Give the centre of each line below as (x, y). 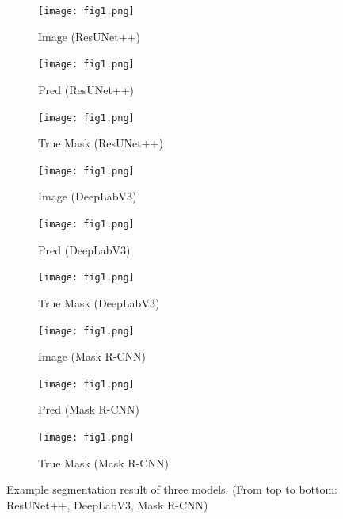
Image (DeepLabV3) (88, 196)
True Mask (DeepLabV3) (99, 302)
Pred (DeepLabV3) (84, 249)
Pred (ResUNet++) (86, 89)
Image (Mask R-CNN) (92, 356)
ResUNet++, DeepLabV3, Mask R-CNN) (107, 504)
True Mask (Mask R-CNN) (103, 462)
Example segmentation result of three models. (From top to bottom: (172, 489)
